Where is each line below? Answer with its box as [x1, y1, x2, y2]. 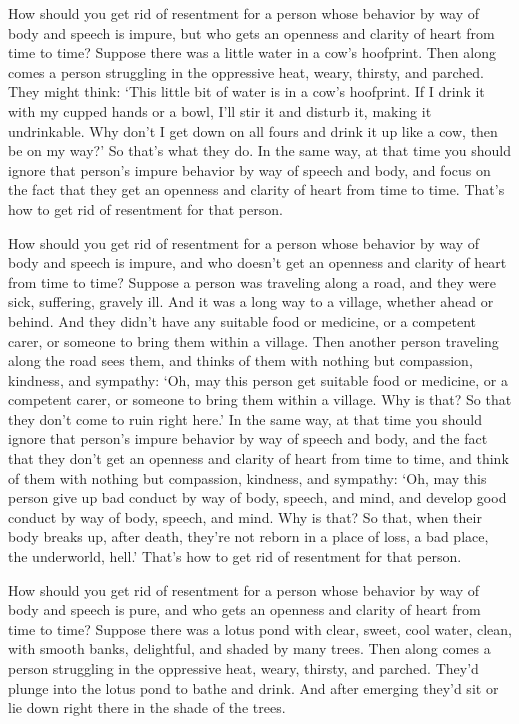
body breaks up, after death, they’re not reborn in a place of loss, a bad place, [8, 526, 489, 547]
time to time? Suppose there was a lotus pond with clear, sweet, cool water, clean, [8, 618, 512, 639]
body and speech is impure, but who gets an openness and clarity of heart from [8, 22, 495, 43]
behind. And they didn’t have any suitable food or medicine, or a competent [8, 310, 477, 331]
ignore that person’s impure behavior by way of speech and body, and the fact [8, 428, 488, 449]
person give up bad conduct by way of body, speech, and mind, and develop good [8, 487, 507, 508]
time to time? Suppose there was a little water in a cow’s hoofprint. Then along [8, 42, 496, 63]
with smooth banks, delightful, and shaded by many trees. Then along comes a [8, 638, 491, 659]
